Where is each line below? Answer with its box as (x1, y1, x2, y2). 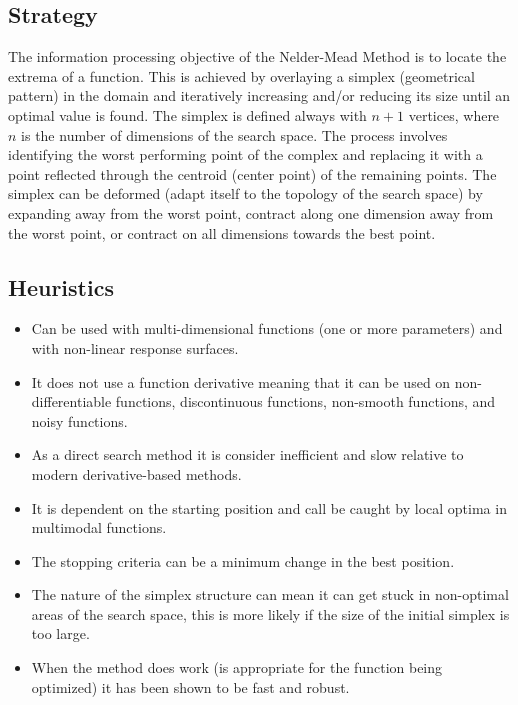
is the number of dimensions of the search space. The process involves (21, 124, 448, 145)
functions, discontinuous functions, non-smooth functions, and (115, 391, 496, 412)
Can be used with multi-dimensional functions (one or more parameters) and (31, 318, 503, 339)
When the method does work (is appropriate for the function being (31, 657, 443, 678)
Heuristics (8, 271, 114, 302)
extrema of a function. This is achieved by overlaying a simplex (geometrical (8, 65, 475, 86)
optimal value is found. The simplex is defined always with (8, 104, 367, 125)
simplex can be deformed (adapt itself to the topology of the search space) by (8, 183, 483, 204)
